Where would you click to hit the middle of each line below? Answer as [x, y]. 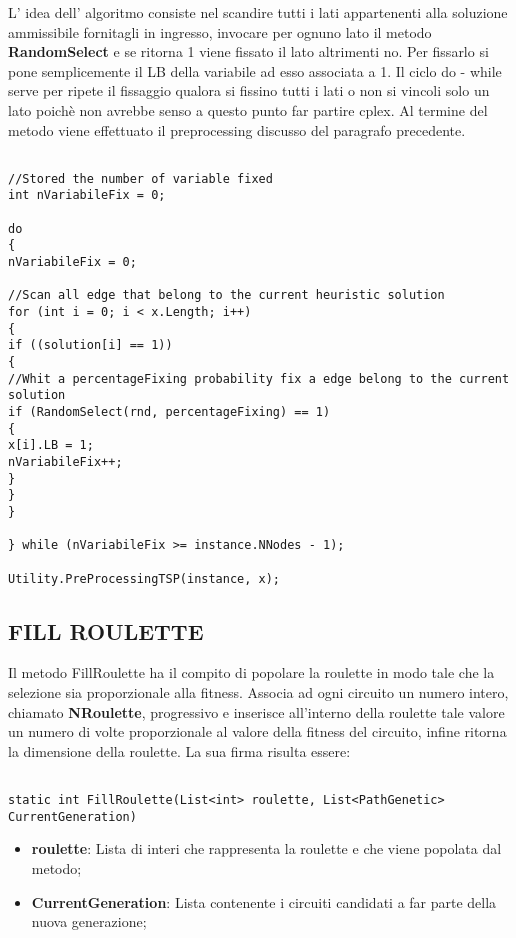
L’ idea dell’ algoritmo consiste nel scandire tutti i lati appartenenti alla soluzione [258, 12]
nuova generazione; [89, 921]
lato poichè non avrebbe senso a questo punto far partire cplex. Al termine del [248, 109]
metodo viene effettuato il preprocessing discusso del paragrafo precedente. [237, 129]
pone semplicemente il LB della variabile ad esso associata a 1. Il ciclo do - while [255, 70]
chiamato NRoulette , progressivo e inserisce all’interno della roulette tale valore [256, 711]
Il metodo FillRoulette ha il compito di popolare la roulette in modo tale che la [251, 672]
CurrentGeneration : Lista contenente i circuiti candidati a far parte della [264, 901]
